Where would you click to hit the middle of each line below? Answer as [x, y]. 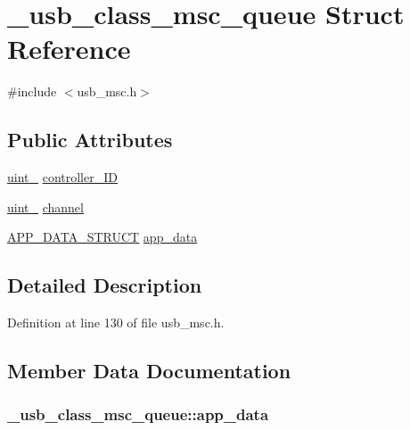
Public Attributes [90, 140]
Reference [69, 49]
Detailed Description [105, 285]
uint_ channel [45, 207]
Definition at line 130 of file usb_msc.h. [116, 322]
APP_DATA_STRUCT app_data [102, 237]
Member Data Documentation [149, 371]
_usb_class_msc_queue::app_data [138, 414]
